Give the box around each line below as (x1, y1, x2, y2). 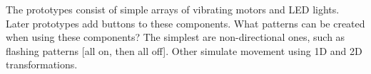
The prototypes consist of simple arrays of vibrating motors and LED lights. (6, 2, 340, 16)
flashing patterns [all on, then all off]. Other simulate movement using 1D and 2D (6, 43, 362, 58)
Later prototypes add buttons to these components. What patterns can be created (6, 16, 365, 30)
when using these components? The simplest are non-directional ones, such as (6, 30, 345, 44)
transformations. (6, 57, 78, 72)
